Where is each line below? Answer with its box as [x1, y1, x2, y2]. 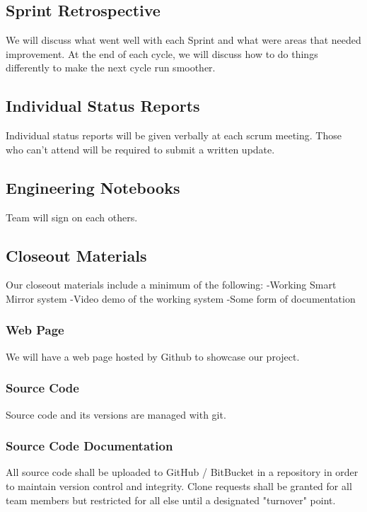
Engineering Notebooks [6, 176, 180, 198]
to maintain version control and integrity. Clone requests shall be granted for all [6, 479, 352, 493]
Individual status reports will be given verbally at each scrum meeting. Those [6, 128, 342, 143]
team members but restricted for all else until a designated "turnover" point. [6, 492, 336, 507]
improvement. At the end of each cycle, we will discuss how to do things [6, 46, 318, 61]
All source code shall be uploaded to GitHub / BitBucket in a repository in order [6, 465, 359, 479]
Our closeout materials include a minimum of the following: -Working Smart [6, 277, 337, 292]
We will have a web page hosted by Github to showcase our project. [6, 349, 300, 363]
